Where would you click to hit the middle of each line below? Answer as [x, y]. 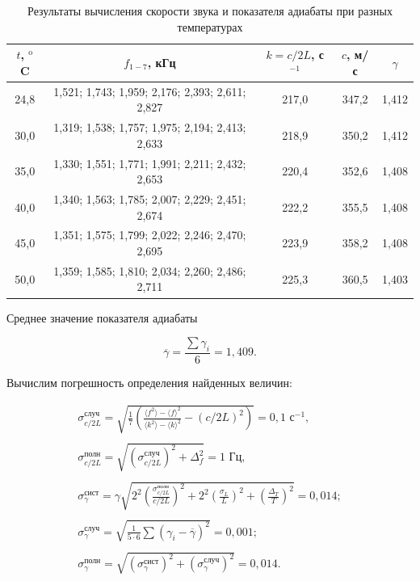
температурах [210, 26]
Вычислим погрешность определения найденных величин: [149, 382]
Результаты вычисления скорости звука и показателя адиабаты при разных [210, 11]
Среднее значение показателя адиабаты [102, 317]
